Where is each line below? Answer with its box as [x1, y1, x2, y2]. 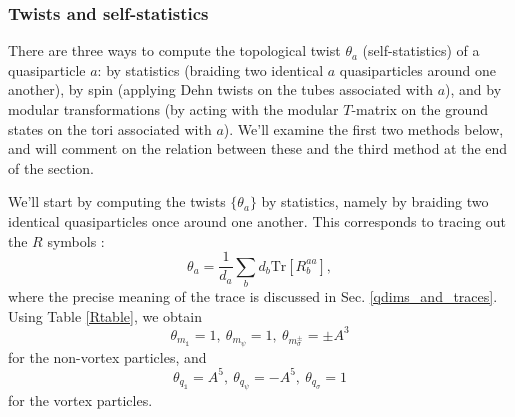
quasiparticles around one [339, 59, 496, 80]
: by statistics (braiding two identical [97, 59, 324, 80]
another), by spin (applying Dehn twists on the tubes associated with [8, 79, 433, 100]
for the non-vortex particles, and [8, 346, 207, 367]
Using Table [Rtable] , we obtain [8, 305, 202, 326]
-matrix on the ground [351, 99, 488, 119]
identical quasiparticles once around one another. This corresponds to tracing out [8, 210, 507, 231]
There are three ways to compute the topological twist [8, 40, 341, 61]
